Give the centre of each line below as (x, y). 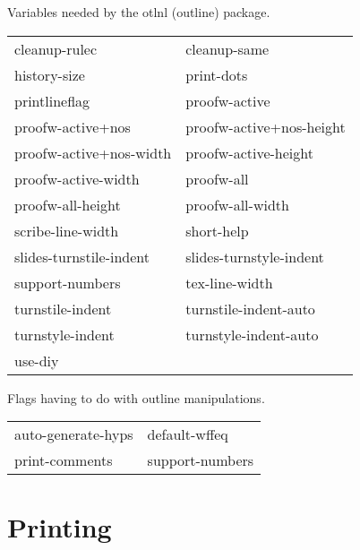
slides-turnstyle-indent (255, 256)
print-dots (217, 74)
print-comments (64, 460)
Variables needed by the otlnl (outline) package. (139, 12)
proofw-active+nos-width (93, 152)
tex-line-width (229, 282)
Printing (60, 527)
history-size (50, 74)
